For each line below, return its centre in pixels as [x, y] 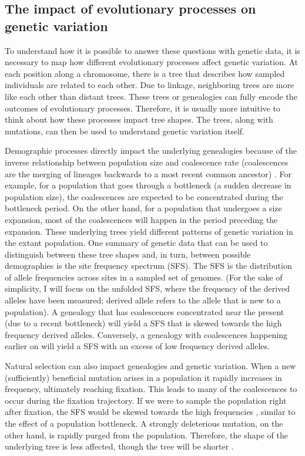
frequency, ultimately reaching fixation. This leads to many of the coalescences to [151, 389]
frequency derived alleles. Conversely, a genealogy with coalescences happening [146, 334]
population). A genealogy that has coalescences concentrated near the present [145, 311]
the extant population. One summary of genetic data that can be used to [136, 243]
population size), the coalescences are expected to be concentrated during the [144, 196]
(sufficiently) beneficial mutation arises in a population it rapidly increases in [143, 377]
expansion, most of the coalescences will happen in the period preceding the [141, 219]
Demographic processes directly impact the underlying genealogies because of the [151, 151]
